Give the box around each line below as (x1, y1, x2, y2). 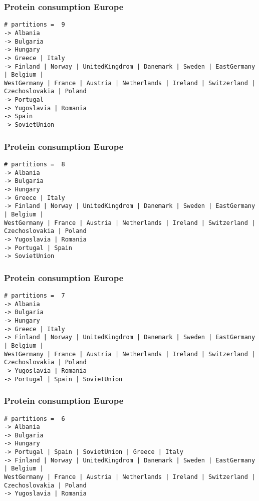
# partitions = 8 (4, 160, 65, 168)
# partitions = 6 (4, 415, 65, 422)
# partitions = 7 (4, 292, 65, 300)
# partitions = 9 (4, 21, 65, 29)
